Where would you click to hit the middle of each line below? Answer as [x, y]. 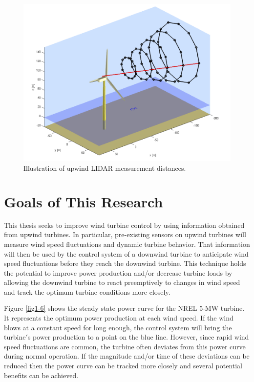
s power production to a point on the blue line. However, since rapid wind [138, 337]
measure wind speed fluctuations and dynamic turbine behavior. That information [127, 244]
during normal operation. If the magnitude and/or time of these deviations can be [127, 356]
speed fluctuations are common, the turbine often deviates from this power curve [125, 346]
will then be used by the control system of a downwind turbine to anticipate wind [126, 253]
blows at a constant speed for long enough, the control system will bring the [118, 327]
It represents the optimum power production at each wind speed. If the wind [119, 318]
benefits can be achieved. [41, 375]
